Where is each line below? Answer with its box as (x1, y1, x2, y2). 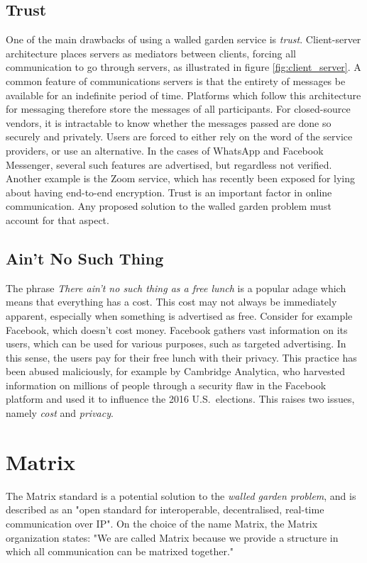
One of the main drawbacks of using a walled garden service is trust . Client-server (6, 32, 361, 47)
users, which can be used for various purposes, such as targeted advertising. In (6, 336, 346, 351)
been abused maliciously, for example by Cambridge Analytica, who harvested (6, 364, 345, 379)
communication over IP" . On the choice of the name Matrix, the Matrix (6, 515, 318, 530)
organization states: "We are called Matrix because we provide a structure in (6, 530, 339, 545)
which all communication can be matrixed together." (6, 544, 234, 559)
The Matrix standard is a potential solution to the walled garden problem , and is (6, 488, 356, 503)
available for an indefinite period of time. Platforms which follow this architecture (6, 87, 361, 102)
